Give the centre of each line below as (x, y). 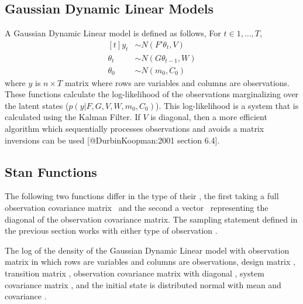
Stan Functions (51, 171)
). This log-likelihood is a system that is (227, 105)
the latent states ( (37, 105)
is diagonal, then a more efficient (209, 117)
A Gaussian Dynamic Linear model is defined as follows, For (113, 33)
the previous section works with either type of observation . (111, 230)
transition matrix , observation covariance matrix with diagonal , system (135, 273)
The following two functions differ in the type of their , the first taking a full (142, 196)
